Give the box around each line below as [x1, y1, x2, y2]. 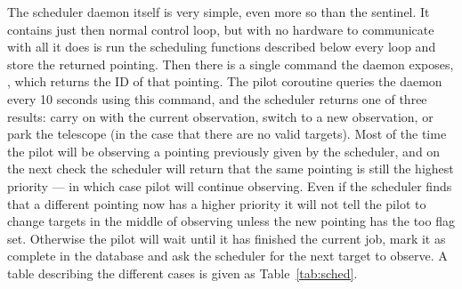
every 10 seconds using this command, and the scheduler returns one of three [7, 89, 427, 108]
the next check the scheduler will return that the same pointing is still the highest [7, 159, 454, 178]
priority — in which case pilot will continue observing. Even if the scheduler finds [7, 176, 452, 195]
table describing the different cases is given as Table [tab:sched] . [7, 263, 358, 282]
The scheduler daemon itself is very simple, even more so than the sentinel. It [7, 3, 430, 20]
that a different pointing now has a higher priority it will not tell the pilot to [7, 194, 426, 213]
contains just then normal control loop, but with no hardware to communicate [7, 20, 434, 38]
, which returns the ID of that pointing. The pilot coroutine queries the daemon [7, 72, 442, 91]
